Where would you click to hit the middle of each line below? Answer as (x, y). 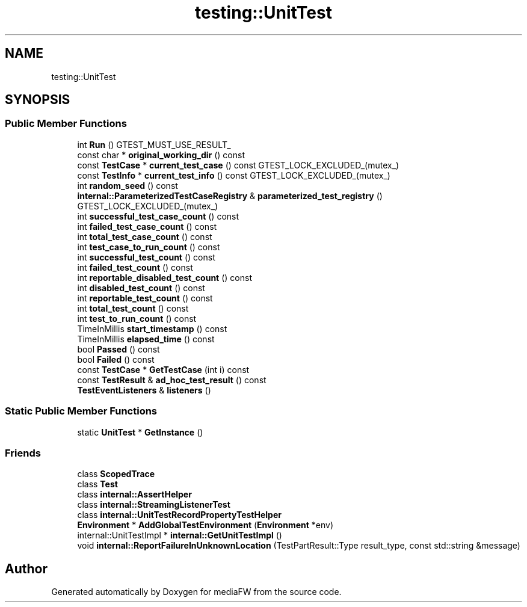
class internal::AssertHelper (134, 495)
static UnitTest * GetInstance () (140, 432)
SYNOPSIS (38, 100)
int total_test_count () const (133, 308)
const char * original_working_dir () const (161, 155)
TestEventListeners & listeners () (144, 390)
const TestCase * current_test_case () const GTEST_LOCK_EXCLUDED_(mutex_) (238, 165)
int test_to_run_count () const (137, 318)
